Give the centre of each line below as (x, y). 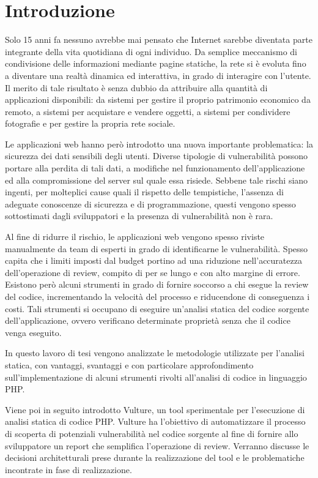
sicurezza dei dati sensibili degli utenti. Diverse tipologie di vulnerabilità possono (157, 156)
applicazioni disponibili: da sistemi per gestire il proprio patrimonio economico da (158, 99)
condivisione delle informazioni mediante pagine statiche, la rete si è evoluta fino (156, 63)
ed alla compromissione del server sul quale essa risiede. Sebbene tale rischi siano (157, 180)
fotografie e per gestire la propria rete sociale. (90, 123)
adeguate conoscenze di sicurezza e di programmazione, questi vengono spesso (150, 204)
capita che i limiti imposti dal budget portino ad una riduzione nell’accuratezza (153, 260)
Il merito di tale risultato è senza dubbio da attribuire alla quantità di (136, 87)
